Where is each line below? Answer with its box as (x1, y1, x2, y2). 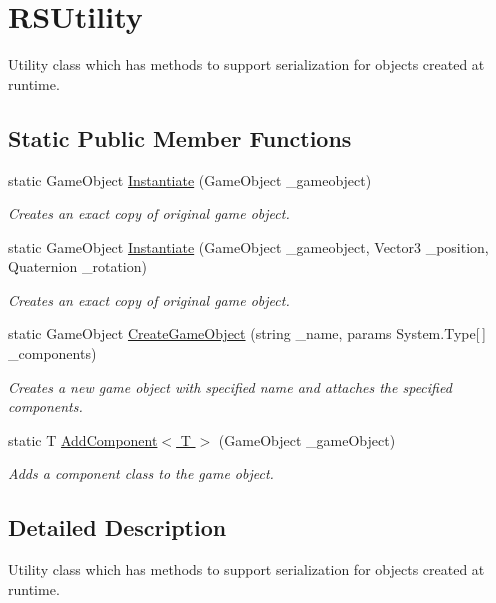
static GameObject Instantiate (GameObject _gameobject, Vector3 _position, (8, 236, 489, 257)
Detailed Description (8, 512, 227, 543)
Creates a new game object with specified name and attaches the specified (8, 376, 452, 397)
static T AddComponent (8, 429, 158, 450)
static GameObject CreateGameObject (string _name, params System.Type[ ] (8, 323, 486, 344)
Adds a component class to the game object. (8, 463, 274, 484)
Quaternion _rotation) (8, 256, 147, 277)
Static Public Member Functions (8, 122, 352, 153)
